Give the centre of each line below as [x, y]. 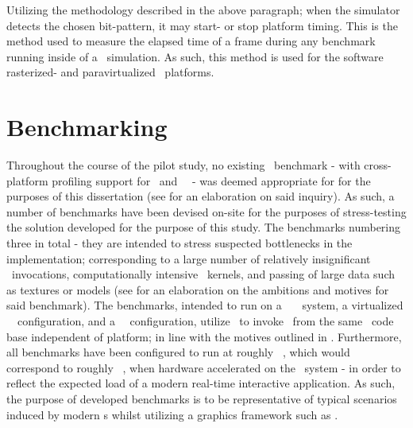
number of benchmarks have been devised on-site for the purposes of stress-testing [206, 211]
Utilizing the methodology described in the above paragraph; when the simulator [203, 10]
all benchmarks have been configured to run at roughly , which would [178, 352]
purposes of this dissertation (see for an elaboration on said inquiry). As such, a [201, 196]
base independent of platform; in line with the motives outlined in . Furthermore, [204, 336]
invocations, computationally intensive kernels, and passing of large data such [203, 274]
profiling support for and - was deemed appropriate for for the [211, 180]
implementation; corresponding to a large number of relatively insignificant [189, 258]
